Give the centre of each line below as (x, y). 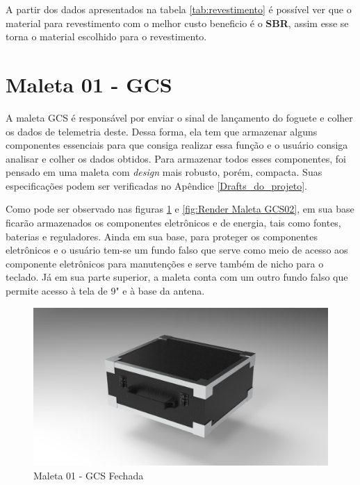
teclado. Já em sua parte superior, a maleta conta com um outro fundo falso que (177, 277)
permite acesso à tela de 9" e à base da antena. (105, 291)
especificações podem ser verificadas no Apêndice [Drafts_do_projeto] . (156, 185)
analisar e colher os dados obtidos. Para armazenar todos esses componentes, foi (176, 158)
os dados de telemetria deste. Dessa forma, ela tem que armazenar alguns (162, 131)
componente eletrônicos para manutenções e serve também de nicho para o (165, 263)
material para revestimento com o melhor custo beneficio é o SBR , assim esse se (177, 23)
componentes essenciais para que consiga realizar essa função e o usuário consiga (177, 145)
